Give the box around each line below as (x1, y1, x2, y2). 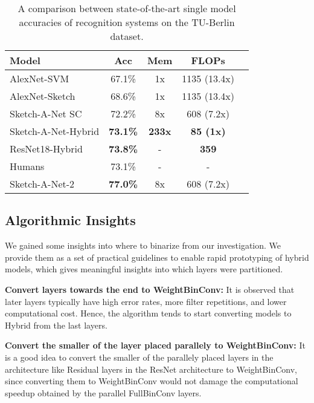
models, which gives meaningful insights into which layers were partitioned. (5, 263, 283, 275)
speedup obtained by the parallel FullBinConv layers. (5, 386, 202, 399)
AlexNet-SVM (10, 71, 69, 85)
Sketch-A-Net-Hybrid (10, 124, 100, 138)
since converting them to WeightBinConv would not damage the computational (5, 375, 298, 387)
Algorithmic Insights (5, 211, 136, 229)
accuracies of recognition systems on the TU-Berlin (19, 15, 235, 29)
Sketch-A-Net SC (10, 106, 82, 120)
